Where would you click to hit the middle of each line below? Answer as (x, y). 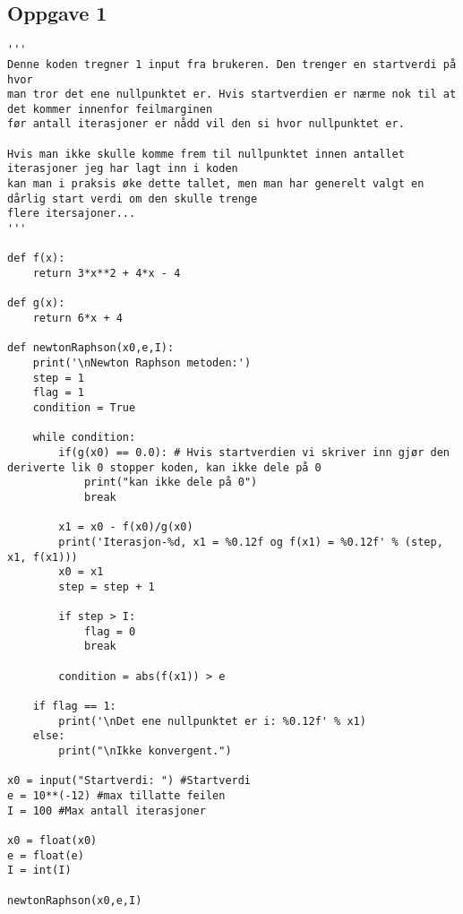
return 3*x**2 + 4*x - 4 (107, 274)
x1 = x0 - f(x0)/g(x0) (126, 527)
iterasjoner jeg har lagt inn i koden (123, 169)
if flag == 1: (74, 707)
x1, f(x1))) (43, 557)
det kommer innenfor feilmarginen (110, 109)
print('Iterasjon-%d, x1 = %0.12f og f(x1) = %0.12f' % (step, (251, 542)
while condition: (84, 438)
